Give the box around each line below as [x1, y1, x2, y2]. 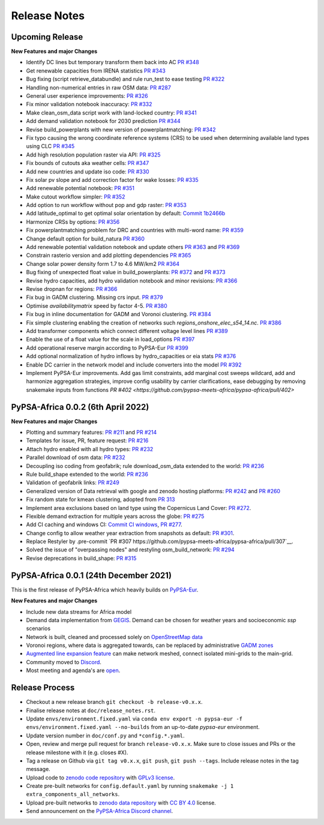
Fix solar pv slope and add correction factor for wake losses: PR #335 [26, 176, 199, 183]
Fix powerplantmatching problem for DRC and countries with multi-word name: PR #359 [26, 227, 244, 234]
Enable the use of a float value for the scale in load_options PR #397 [26, 336, 195, 343]
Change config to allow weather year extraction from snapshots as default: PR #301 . [26, 529, 235, 536]
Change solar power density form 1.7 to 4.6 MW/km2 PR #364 [26, 260, 180, 267]
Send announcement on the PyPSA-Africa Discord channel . [26, 808, 173, 815]
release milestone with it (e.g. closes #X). [26, 749, 128, 756]
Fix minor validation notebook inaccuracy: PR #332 [26, 101, 152, 108]
